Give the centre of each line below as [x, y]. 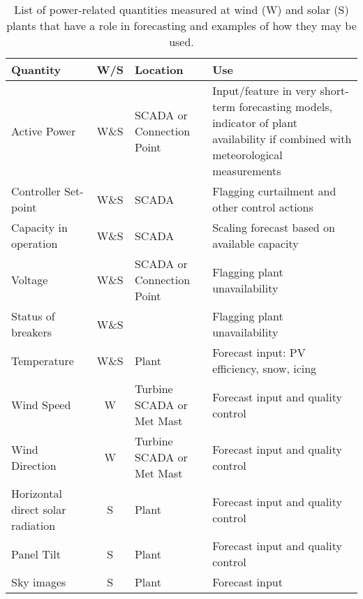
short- [334, 90]
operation [35, 243]
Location [159, 69]
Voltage [30, 280]
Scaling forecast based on [274, 227]
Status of [33, 316]
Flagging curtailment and [274, 191]
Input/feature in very [265, 90]
